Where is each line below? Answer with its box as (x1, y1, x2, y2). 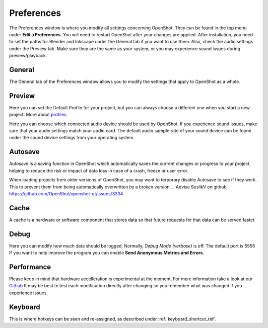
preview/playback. (9, 53, 47, 59)
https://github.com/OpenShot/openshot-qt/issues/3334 (9, 190, 124, 196)
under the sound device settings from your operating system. (9, 135, 135, 141)
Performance (9, 262, 51, 271)
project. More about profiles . (9, 112, 68, 118)
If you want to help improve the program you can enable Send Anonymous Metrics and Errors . (9, 250, 204, 256)
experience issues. (9, 290, 48, 296)
